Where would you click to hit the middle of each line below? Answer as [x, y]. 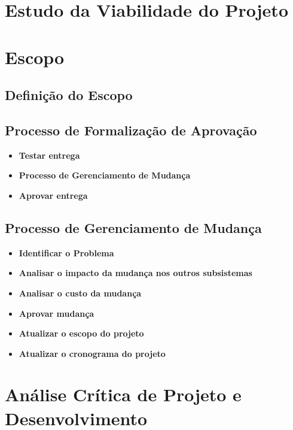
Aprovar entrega [53, 195]
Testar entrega [49, 155]
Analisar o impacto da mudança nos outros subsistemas [135, 273]
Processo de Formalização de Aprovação [131, 130]
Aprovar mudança [57, 313]
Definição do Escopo [69, 95]
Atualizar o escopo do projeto [81, 333]
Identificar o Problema [66, 252]
